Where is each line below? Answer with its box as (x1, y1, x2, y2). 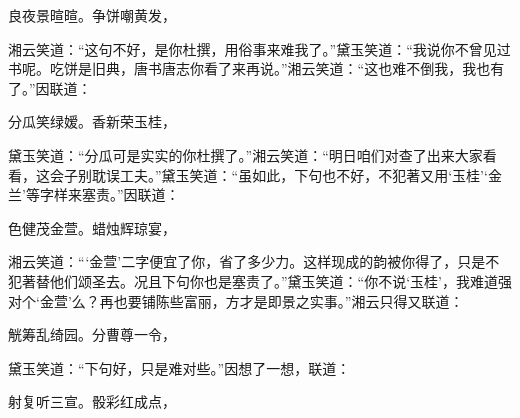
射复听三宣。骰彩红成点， (8, 391, 176, 412)
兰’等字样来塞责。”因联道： (8, 184, 180, 205)
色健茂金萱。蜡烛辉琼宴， (8, 217, 176, 238)
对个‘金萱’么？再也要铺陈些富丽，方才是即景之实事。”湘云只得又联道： (8, 290, 464, 311)
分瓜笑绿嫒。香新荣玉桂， (8, 111, 176, 132)
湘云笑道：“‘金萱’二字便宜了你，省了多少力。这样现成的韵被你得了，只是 (8, 251, 486, 272)
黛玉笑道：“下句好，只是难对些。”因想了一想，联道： (8, 357, 351, 378)
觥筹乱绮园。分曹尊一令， (8, 324, 176, 345)
